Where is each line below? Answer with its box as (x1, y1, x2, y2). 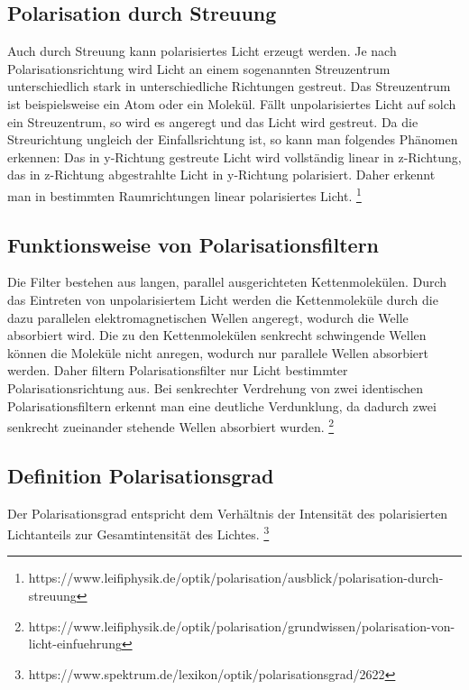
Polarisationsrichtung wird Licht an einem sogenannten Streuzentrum (7, 59, 391, 78)
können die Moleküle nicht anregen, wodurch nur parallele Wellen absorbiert (7, 343, 429, 362)
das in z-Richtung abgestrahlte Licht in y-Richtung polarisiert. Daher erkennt (7, 165, 436, 184)
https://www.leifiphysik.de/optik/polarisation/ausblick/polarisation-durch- (28, 568, 444, 587)
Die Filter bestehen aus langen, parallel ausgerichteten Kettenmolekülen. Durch (7, 272, 447, 291)
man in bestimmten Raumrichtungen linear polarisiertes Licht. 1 (7, 183, 362, 205)
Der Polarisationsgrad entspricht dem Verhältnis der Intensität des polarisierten (7, 503, 448, 522)
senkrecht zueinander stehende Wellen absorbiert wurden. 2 (7, 415, 335, 436)
